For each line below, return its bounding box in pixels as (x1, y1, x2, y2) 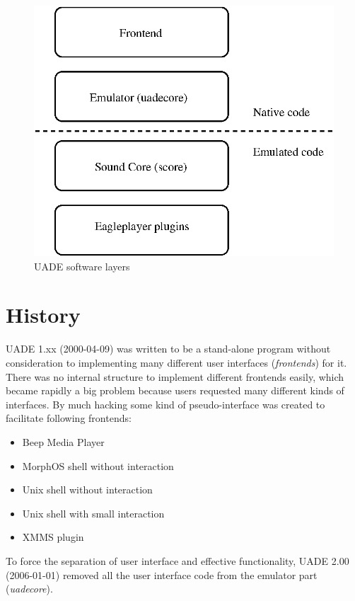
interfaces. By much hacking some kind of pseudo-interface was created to (6, 396, 325, 411)
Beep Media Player (22, 434, 105, 449)
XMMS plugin (22, 530, 84, 544)
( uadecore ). (6, 581, 53, 596)
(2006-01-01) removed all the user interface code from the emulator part (6, 567, 318, 582)
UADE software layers (34, 258, 130, 273)
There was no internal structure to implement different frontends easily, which (6, 369, 344, 384)
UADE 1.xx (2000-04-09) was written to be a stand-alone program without (6, 341, 331, 356)
